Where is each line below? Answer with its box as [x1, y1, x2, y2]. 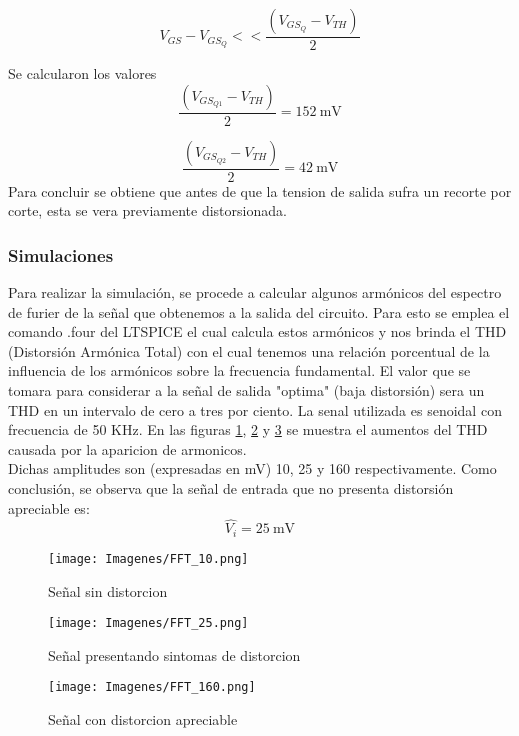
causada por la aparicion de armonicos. [8, 438, 247, 459]
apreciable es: [8, 497, 90, 518]
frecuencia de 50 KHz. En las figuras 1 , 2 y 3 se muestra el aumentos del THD [8, 419, 488, 440]
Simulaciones [8, 242, 114, 267]
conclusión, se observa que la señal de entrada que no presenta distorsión [8, 478, 454, 499]
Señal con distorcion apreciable [48, 709, 238, 730]
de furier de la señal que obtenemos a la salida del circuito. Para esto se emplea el [8, 301, 510, 322]
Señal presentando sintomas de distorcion [48, 644, 301, 665]
